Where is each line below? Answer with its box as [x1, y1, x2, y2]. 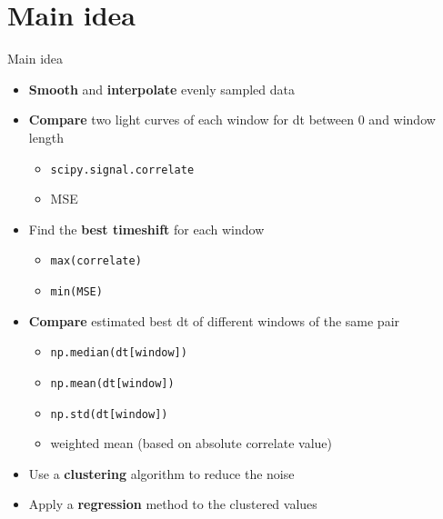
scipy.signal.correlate [50, 163, 195, 176]
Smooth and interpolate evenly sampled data [28, 79, 296, 98]
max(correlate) [50, 255, 142, 268]
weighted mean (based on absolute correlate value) [50, 434, 332, 453]
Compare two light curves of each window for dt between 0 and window [28, 110, 436, 129]
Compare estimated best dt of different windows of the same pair [28, 311, 400, 330]
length [28, 127, 64, 146]
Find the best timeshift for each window [28, 219, 265, 238]
